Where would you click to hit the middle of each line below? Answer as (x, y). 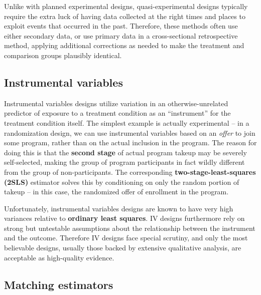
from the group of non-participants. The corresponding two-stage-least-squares (130, 172)
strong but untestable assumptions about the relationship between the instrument (130, 228)
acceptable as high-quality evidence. (59, 257)
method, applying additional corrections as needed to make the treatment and (124, 45)
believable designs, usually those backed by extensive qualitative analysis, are (123, 248)
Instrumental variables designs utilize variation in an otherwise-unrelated (116, 103)
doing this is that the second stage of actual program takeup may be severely (125, 152)
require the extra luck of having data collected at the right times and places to (125, 16)
